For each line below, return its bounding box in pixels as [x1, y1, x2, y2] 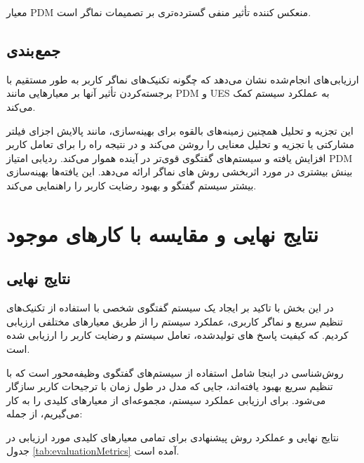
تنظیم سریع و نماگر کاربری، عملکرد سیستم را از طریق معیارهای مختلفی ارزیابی [6, 314, 343, 328]
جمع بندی [6, 39, 61, 60]
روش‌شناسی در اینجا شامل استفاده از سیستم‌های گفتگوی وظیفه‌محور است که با [6, 365, 344, 380]
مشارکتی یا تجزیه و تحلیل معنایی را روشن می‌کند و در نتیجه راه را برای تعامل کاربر [6, 137, 354, 152]
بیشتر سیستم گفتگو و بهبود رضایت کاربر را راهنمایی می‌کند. [6, 177, 257, 192]
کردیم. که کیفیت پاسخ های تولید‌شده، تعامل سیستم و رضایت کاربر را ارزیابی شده [6, 328, 349, 342]
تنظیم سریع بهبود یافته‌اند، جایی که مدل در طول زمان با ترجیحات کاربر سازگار [6, 379, 333, 394]
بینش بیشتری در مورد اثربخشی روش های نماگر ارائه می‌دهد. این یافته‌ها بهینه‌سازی [6, 164, 353, 179]
